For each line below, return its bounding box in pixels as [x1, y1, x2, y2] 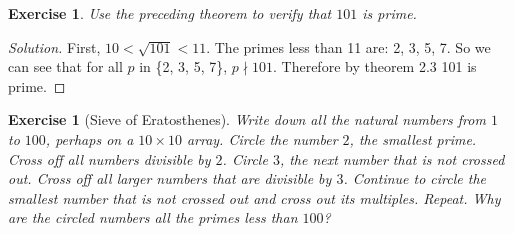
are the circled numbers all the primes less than [8, 207, 298, 228]
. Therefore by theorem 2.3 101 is [273, 56, 477, 77]
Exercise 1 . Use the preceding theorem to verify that [8, 3, 332, 23]
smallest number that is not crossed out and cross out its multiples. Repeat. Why [8, 187, 501, 208]
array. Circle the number [186, 128, 338, 149]
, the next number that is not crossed [279, 148, 505, 169]
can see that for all [8, 56, 123, 77]
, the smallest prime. [349, 128, 477, 149]
